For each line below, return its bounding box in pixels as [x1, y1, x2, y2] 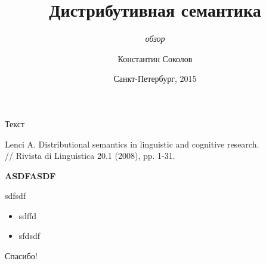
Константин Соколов [117, 52, 193, 65]
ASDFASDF [5, 169, 56, 182]
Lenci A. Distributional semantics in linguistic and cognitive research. [5, 137, 259, 150]
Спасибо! [5, 250, 38, 262]
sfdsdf [18, 229, 40, 242]
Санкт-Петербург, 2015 [113, 72, 197, 85]
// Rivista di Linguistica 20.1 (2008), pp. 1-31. [5, 149, 175, 162]
